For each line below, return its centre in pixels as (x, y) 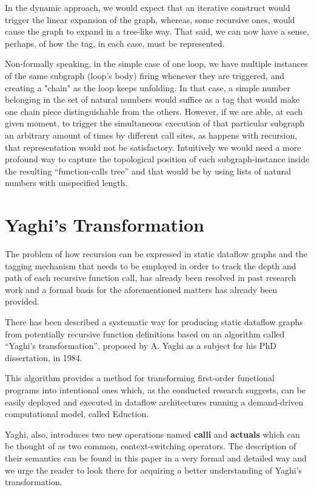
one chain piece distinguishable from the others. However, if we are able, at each (154, 111)
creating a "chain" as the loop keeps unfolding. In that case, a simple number (148, 87)
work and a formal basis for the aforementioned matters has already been (141, 289)
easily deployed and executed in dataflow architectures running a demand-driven (154, 402)
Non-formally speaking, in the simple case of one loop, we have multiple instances (156, 64)
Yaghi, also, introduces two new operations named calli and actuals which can (152, 434)
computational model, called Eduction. (77, 414)
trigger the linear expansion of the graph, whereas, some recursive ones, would (150, 19)
